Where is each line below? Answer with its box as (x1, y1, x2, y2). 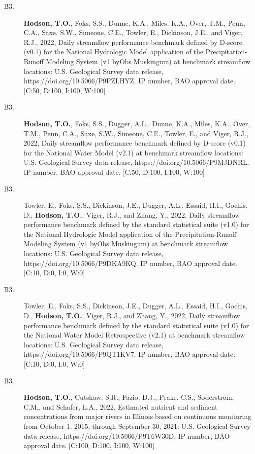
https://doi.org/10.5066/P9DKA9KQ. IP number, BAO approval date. (24, 258, 237, 268)
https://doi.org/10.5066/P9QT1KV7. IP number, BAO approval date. (24, 349, 235, 359)
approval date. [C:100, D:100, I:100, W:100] (24, 440, 155, 451)
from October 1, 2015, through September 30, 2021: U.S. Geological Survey (24, 420, 251, 431)
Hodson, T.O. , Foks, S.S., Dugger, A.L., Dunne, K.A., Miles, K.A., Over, (24, 118, 250, 128)
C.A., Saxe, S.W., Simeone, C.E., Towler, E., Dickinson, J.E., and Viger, (24, 27, 243, 38)
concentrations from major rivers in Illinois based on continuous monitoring (24, 411, 252, 421)
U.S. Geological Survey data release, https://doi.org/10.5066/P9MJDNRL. (24, 157, 249, 167)
